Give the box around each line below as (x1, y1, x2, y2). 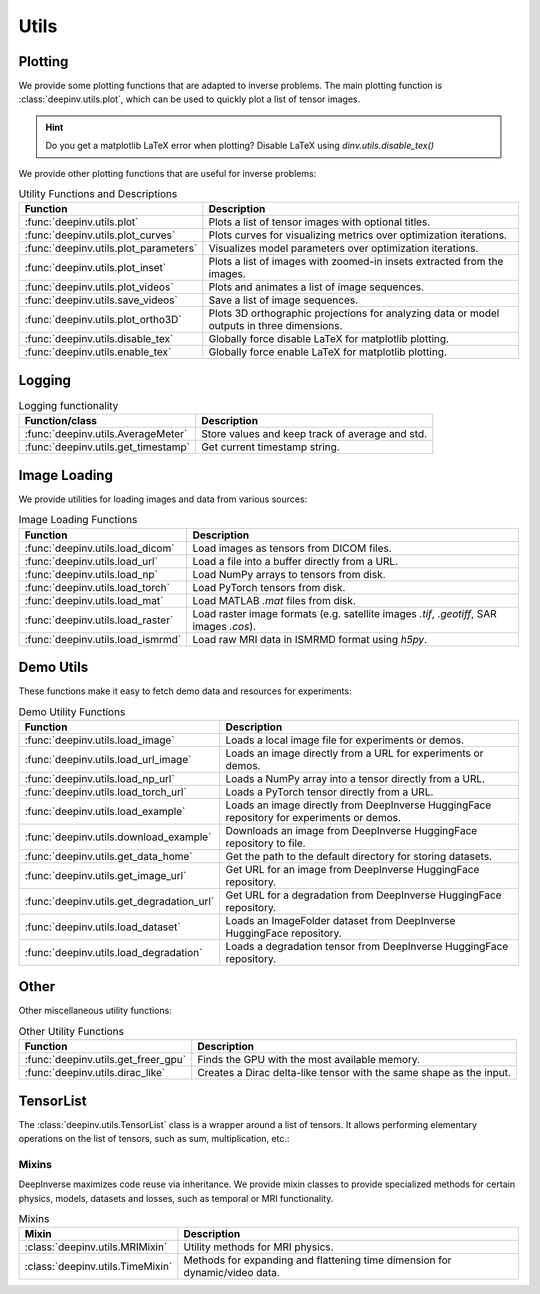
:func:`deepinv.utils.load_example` (24, 804, 186, 818)
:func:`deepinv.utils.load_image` (24, 733, 175, 747)
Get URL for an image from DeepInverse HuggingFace (225, 862, 480, 876)
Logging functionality (18, 399, 119, 413)
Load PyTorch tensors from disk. (192, 580, 346, 594)
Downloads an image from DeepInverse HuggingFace (225, 823, 478, 837)
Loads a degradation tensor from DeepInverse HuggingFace (225, 939, 509, 953)
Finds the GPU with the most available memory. (196, 1053, 420, 1067)
